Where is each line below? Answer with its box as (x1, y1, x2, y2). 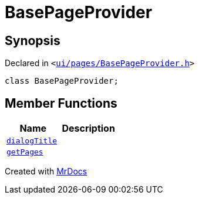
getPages (6, 147, 43, 157)
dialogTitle (6, 136, 58, 146)
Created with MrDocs (5, 166, 87, 177)
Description (62, 122, 115, 135)
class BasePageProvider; (5, 76, 119, 86)
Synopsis (5, 33, 60, 48)
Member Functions (5, 95, 117, 111)
